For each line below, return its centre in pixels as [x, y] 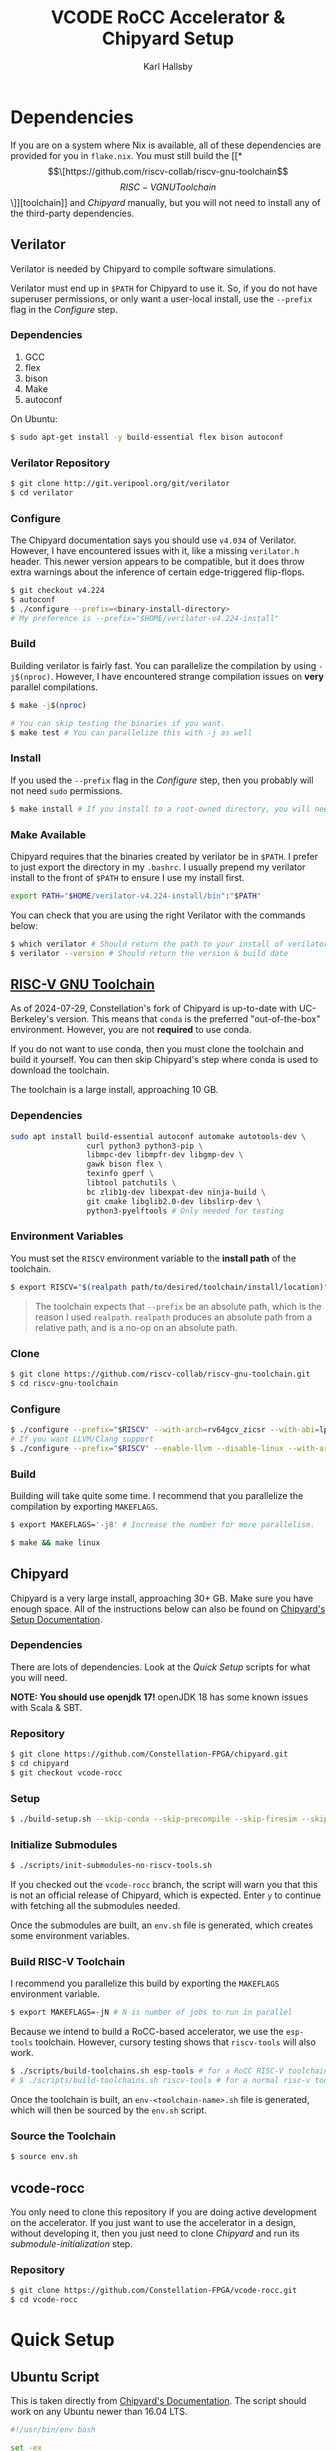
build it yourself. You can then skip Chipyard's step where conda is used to [164, 1060]
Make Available [48, 834]
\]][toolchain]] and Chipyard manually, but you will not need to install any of [165, 202]
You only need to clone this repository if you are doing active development [163, 2212]
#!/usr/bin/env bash [53, 2430]
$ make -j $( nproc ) [48, 705]
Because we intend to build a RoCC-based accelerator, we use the [147, 2032]
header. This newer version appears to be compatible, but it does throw [157, 562]
